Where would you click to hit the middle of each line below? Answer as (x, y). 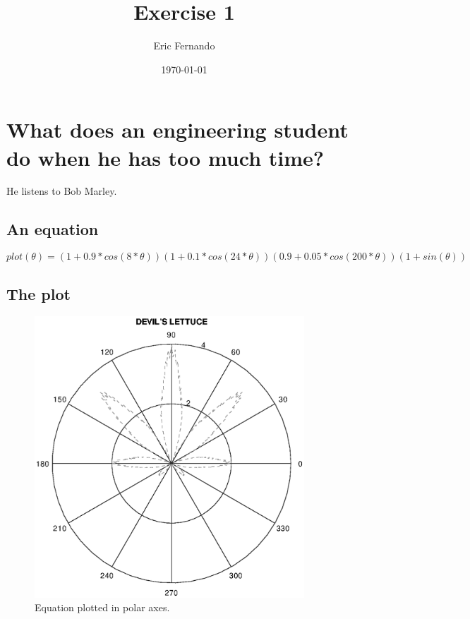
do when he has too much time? (165, 157)
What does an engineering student (177, 130)
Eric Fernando (184, 46)
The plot (38, 293)
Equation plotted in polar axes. (102, 607)
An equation (53, 229)
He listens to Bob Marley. (62, 191)
